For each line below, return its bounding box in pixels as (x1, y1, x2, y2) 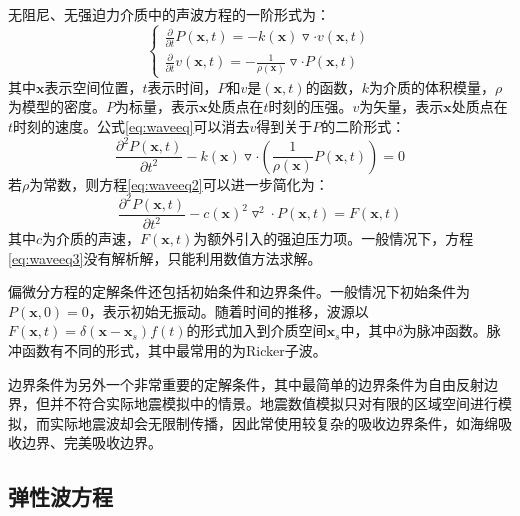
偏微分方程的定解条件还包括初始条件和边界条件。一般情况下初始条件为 (8, 281, 470, 302)
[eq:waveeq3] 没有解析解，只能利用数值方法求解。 (8, 247, 322, 268)
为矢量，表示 (359, 96, 444, 117)
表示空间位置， (44, 76, 143, 97)
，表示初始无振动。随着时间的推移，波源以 (88, 300, 369, 321)
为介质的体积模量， (368, 76, 495, 97)
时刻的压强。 (268, 96, 353, 117)
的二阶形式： (321, 116, 406, 136)
